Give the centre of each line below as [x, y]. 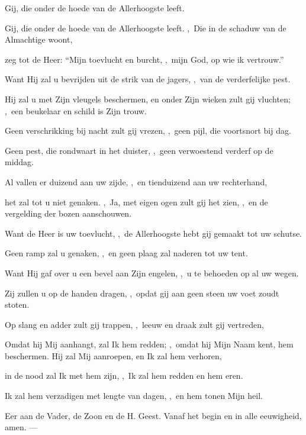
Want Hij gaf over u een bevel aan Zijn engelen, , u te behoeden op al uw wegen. [152, 273]
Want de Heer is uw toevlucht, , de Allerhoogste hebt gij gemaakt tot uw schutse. [154, 233]
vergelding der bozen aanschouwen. [68, 213]
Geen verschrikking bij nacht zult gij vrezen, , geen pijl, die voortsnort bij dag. [148, 130]
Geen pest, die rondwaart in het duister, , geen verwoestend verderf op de [139, 150]
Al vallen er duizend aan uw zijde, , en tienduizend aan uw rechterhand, [136, 181]
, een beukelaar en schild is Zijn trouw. [76, 110]
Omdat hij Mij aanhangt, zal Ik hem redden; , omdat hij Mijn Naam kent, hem [149, 344]
